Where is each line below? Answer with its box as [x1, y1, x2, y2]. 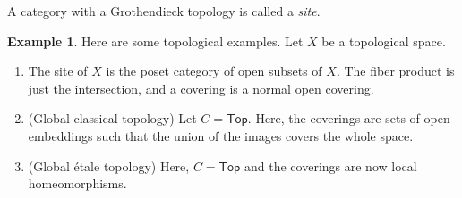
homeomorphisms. [28, 174, 127, 193]
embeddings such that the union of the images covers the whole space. [28, 126, 414, 144]
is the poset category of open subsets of [106, 62, 322, 80]
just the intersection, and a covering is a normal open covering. [28, 78, 374, 97]
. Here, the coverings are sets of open [247, 109, 450, 128]
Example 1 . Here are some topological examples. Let [7, 31, 304, 50]
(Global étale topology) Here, [28, 156, 190, 175]
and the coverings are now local [244, 156, 417, 175]
